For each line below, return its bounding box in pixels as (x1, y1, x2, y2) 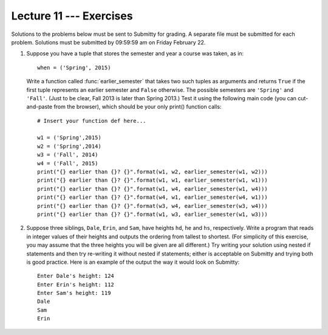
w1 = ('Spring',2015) (37, 134, 101, 141)
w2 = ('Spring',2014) (37, 143, 101, 150)
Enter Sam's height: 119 (37, 289, 111, 297)
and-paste (26, 103, 53, 111)
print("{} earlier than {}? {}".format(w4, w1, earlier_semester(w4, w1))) (37, 194, 268, 201)
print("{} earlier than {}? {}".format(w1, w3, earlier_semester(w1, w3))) (37, 210, 268, 218)
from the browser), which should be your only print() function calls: (53, 103, 222, 111)
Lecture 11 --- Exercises (11, 9, 133, 22)
